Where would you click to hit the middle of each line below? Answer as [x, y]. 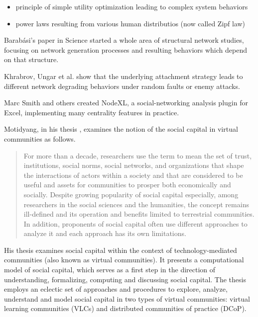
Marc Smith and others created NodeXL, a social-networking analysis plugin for [126, 103]
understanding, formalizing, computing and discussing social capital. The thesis [125, 279]
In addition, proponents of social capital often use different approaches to [135, 223]
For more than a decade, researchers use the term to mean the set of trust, [138, 155]
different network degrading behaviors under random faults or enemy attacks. [122, 86]
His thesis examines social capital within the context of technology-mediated [121, 250]
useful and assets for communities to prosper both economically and [127, 185]
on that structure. [31, 59]
